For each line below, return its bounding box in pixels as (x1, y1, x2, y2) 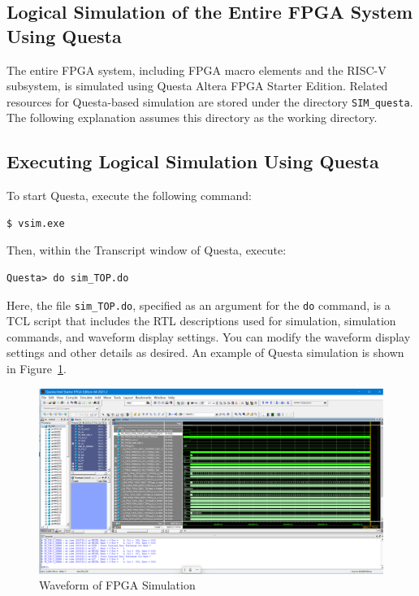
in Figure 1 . (6, 360, 67, 377)
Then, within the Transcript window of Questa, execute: (6, 241, 287, 259)
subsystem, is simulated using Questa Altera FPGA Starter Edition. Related (6, 77, 388, 94)
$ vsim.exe (6, 217, 65, 229)
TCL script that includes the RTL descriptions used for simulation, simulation (6, 312, 396, 329)
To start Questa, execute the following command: (6, 187, 252, 204)
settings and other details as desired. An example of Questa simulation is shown (6, 344, 404, 361)
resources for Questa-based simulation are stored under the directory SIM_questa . (6, 93, 413, 110)
